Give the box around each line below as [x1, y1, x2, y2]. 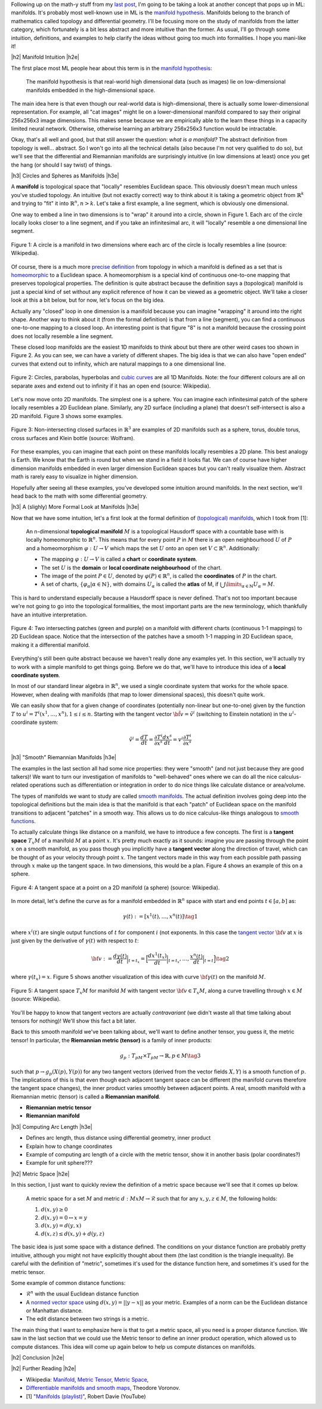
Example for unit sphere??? [26, 1159, 93, 1167]
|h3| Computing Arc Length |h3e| [11, 1123, 92, 1130]
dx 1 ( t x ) [148, 951, 167, 960]
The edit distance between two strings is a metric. [26, 1315, 149, 1322]
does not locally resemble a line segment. [11, 332, 113, 340]
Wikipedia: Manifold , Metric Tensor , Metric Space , [26, 1376, 149, 1383]
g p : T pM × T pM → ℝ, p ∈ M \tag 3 [119, 1052, 201, 1060]
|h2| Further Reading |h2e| [11, 1365, 76, 1372]
